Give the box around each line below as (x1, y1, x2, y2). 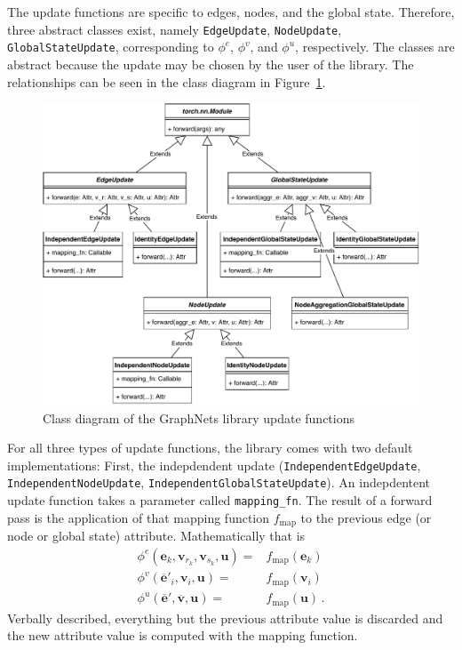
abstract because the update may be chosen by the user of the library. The (7, 54, 414, 73)
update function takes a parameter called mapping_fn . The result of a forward (7, 491, 433, 510)
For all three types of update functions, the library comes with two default (7, 438, 413, 457)
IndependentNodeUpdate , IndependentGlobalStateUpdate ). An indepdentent (7, 473, 431, 492)
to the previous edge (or (300, 508, 432, 526)
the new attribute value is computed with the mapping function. (7, 626, 358, 645)
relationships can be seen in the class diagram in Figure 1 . (7, 72, 326, 91)
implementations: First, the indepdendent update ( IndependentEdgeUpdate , (7, 455, 421, 474)
